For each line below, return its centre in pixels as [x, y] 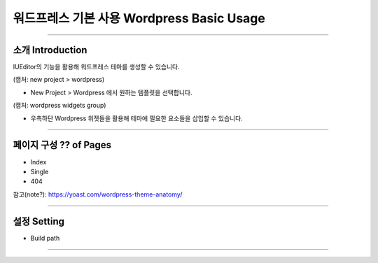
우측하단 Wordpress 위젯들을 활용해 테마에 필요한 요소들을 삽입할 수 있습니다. [136, 118]
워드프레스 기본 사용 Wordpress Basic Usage [139, 18]
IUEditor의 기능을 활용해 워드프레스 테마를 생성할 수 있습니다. [96, 67]
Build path [45, 238]
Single [40, 171]
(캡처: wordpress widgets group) [59, 106]
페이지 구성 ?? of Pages [62, 145]
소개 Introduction [50, 50]
